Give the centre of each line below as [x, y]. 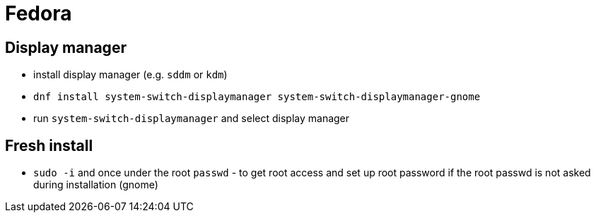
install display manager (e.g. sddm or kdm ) [130, 75]
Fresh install [49, 145]
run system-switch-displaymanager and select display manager [192, 119]
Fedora [39, 13]
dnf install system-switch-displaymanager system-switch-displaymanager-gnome [257, 97]
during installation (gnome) [96, 185]
